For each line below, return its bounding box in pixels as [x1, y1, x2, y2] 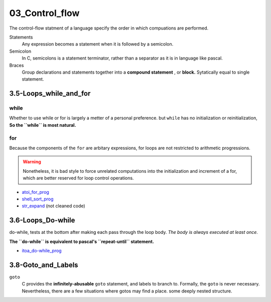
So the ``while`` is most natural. [9, 122, 76, 128]
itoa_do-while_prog [22, 248, 62, 253]
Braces [9, 62, 24, 68]
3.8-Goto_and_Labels [9, 260, 78, 269]
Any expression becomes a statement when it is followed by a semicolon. [22, 41, 174, 47]
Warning [23, 159, 41, 165]
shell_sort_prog [22, 196, 54, 202]
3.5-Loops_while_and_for [9, 89, 91, 98]
